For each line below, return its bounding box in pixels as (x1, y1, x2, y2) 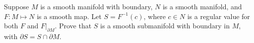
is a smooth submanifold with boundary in (100, 21, 230, 31)
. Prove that (55, 21, 92, 31)
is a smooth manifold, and (162, 1, 242, 11)
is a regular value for (187, 11, 250, 21)
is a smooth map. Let (37, 11, 102, 21)
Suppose (4, 1, 29, 11)
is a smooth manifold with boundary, (40, 1, 153, 11)
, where (143, 11, 166, 21)
